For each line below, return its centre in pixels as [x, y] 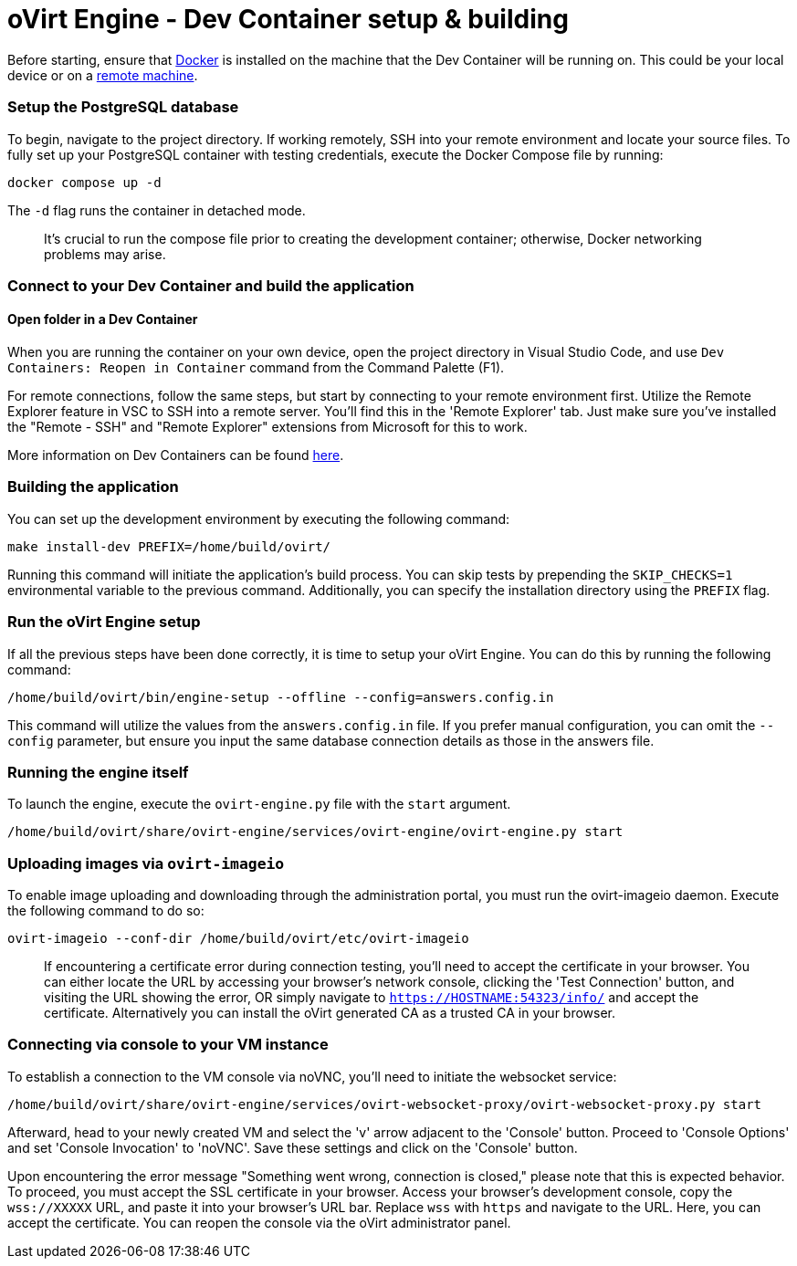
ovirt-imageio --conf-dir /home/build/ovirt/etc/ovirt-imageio [238, 939]
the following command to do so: [106, 911]
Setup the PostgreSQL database [123, 107]
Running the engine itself [98, 772]
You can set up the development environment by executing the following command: [259, 518]
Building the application [93, 487]
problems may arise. [105, 254]
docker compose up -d [84, 182]
